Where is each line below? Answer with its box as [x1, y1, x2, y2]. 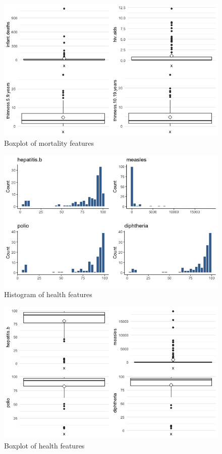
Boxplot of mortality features [4, 138, 94, 148]
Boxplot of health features [4, 440, 85, 450]
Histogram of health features [4, 289, 92, 300]
